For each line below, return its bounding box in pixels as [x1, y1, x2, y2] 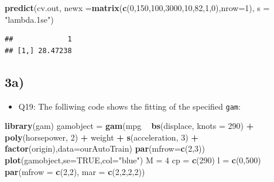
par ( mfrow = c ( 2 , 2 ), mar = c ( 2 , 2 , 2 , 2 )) [5, 165, 145, 177]
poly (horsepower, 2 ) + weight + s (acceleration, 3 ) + [5, 131, 198, 143]
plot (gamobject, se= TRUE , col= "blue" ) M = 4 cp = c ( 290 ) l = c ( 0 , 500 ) [5, 154, 261, 166]
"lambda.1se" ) [5, 13, 54, 25]
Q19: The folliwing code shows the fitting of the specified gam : [18, 100, 241, 112]
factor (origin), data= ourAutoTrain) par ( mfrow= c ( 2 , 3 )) [5, 142, 205, 155]
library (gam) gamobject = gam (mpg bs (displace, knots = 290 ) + [5, 120, 254, 132]
